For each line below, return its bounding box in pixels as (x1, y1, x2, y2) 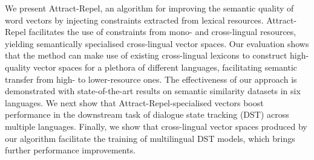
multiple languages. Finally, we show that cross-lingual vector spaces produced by (5, 120, 307, 132)
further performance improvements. (5, 144, 136, 156)
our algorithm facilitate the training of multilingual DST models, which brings (5, 132, 295, 144)
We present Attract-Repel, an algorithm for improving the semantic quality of (5, 2, 294, 14)
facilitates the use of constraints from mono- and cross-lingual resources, (28, 25, 296, 38)
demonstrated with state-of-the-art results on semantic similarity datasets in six (5, 85, 301, 97)
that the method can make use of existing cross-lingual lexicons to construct (5, 49, 287, 62)
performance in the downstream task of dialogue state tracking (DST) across (5, 108, 289, 121)
